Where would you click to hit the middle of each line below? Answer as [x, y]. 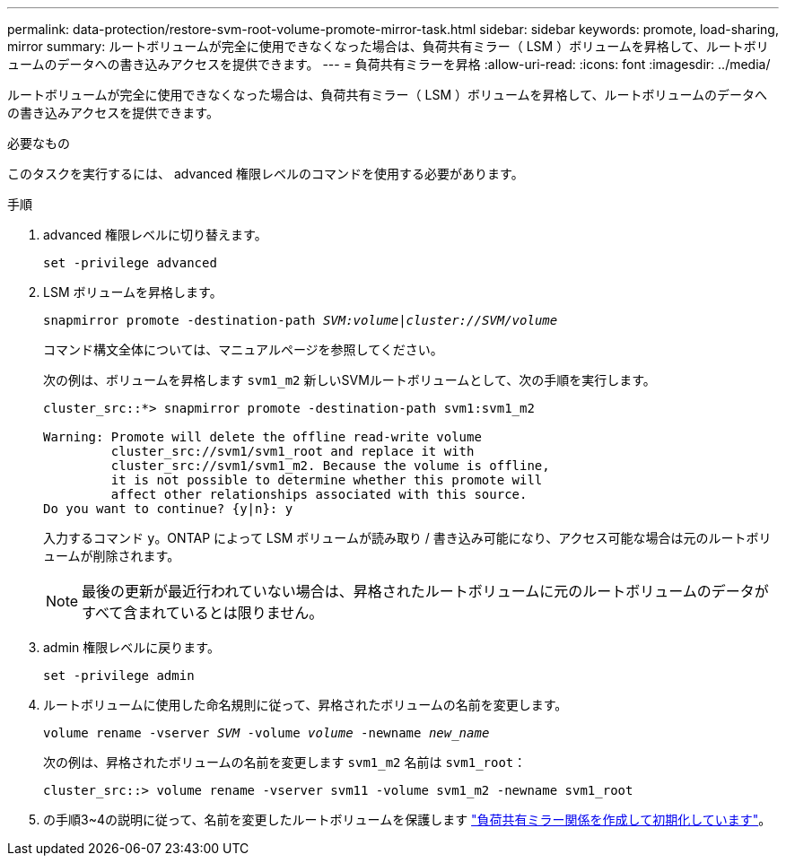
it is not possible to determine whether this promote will [327, 480]
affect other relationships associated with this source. [319, 494]
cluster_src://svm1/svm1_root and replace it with [293, 451]
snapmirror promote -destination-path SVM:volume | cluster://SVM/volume [301, 320]
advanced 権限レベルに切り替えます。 [155, 235]
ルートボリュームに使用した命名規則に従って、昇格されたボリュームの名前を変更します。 [306, 705]
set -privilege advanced [130, 263]
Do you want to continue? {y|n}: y [168, 509]
